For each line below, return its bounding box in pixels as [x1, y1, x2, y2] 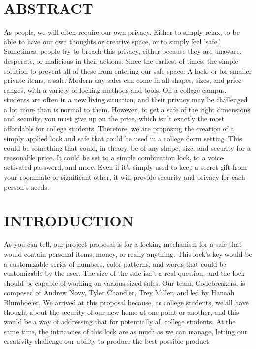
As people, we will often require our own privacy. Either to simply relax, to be [4, 27, 240, 37]
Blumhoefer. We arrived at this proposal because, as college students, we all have [4, 297, 249, 307]
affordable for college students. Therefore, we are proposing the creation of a [4, 123, 234, 134]
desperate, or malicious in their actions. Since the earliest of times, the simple [4, 55, 238, 66]
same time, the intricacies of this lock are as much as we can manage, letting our [4, 326, 248, 336]
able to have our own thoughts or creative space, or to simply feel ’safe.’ [4, 36, 220, 46]
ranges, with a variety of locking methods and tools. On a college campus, [4, 84, 227, 95]
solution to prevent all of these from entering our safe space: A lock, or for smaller [4, 65, 252, 76]
